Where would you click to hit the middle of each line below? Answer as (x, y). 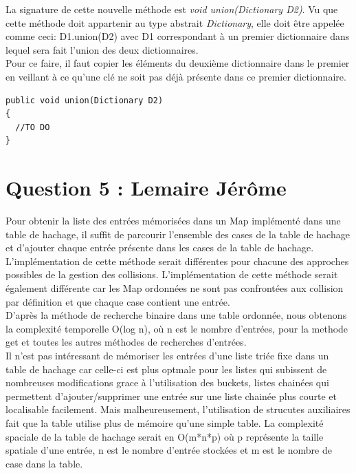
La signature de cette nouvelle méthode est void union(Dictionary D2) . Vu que (172, 9)
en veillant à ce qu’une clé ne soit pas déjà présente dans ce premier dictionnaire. (176, 76)
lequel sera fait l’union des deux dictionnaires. (102, 49)
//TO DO (33, 127)
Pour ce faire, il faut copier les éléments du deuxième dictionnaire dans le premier (178, 63)
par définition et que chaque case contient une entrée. (118, 301)
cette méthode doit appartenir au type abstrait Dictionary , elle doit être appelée (175, 22)
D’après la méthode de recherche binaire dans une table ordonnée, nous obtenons (176, 315)
